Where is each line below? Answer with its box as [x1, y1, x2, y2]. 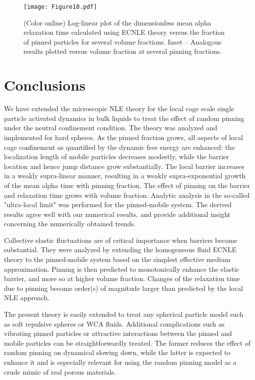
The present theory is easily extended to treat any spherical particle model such [4, 309, 243, 319]
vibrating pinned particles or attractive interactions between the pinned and [4, 328, 232, 338]
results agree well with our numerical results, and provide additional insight [4, 209, 231, 219]
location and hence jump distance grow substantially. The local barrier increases [4, 161, 244, 171]
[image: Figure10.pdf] [23, 3, 97, 10]
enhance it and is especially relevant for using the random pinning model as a [4, 357, 236, 367]
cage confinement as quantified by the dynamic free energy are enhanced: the [4, 142, 235, 152]
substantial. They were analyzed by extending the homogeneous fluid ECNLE [4, 244, 237, 255]
